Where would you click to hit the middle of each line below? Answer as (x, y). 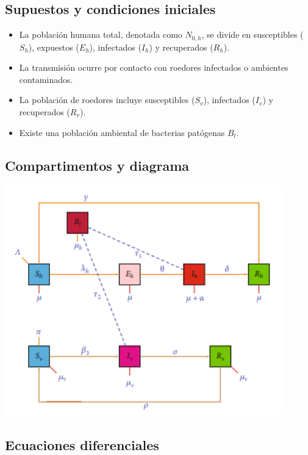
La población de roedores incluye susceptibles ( (107, 100)
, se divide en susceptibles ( (252, 34)
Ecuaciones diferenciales (82, 444)
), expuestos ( (54, 47)
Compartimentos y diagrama (97, 165)
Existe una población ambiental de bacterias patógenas (122, 132)
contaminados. (46, 79)
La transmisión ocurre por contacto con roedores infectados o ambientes (154, 67)
